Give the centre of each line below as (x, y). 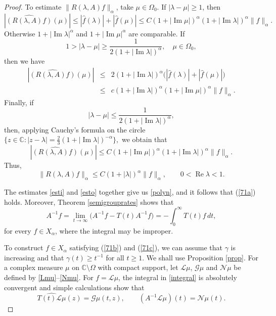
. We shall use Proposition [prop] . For (200, 257)
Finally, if (19, 102)
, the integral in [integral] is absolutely (178, 277)
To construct (24, 247)
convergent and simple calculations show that (74, 287)
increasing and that (34, 257)
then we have (25, 60)
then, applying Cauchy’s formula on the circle (75, 129)
